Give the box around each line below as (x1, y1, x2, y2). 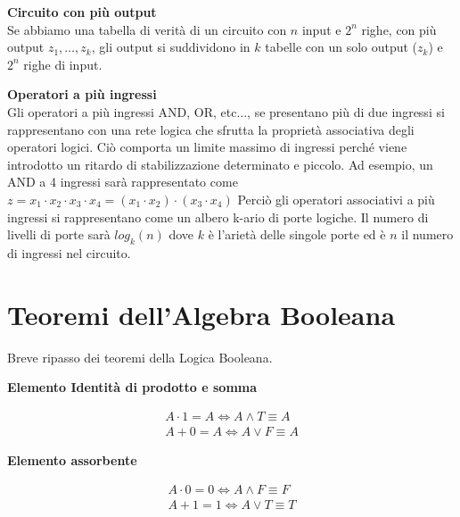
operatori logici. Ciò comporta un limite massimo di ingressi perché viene (7, 138, 407, 156)
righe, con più (361, 20, 437, 38)
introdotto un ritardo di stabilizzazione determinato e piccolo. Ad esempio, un (7, 154, 433, 173)
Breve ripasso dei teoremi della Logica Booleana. (7, 347, 273, 366)
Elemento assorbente (7, 450, 137, 469)
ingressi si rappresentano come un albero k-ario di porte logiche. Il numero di (7, 207, 429, 226)
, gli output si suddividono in (91, 38, 251, 56)
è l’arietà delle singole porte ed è (208, 225, 386, 244)
